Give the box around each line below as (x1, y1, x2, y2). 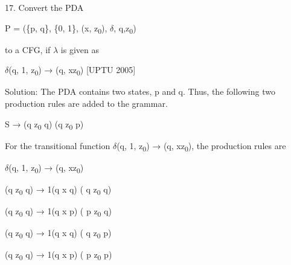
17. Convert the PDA (5, 1, 84, 13)
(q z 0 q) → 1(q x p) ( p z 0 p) (5, 248, 112, 263)
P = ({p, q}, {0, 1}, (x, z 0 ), (5, 21, 107, 36)
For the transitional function (5, 139, 110, 152)
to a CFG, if (5, 43, 51, 56)
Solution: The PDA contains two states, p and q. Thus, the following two (5, 85, 275, 98)
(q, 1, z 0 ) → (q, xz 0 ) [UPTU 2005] (8, 63, 136, 78)
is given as (60, 43, 99, 56)
